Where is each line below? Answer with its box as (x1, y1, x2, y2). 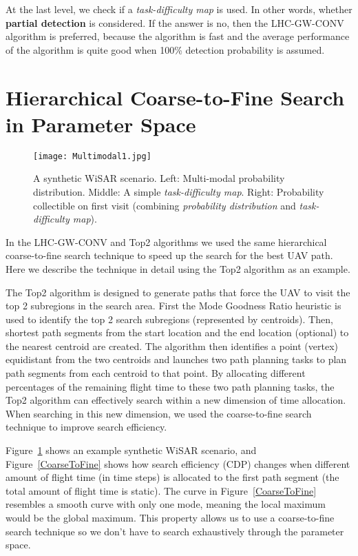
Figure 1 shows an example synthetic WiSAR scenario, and (6, 443, 257, 457)
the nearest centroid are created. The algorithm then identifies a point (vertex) (6, 338, 338, 353)
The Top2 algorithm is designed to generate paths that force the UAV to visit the (6, 285, 350, 299)
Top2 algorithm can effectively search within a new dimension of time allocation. (6, 393, 346, 407)
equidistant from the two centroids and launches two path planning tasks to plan (6, 352, 347, 367)
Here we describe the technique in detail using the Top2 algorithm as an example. (6, 261, 350, 276)
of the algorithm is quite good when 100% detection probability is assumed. (6, 42, 325, 56)
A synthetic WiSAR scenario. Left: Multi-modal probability (33, 171, 285, 185)
